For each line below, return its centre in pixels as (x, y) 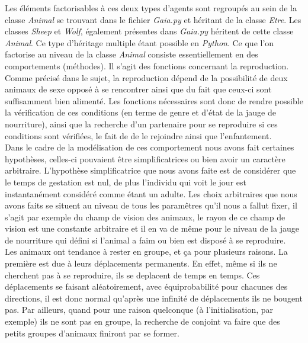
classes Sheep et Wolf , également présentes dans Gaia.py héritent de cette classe (149, 31)
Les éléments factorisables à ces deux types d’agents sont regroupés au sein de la (151, 8)
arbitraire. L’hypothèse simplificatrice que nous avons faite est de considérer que (150, 170)
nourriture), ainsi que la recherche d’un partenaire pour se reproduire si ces (141, 124)
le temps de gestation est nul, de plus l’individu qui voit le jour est (126, 182)
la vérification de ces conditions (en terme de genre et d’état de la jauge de (140, 112)
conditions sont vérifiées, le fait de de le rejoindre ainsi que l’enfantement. (138, 135)
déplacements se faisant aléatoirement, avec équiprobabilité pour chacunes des (146, 286)
